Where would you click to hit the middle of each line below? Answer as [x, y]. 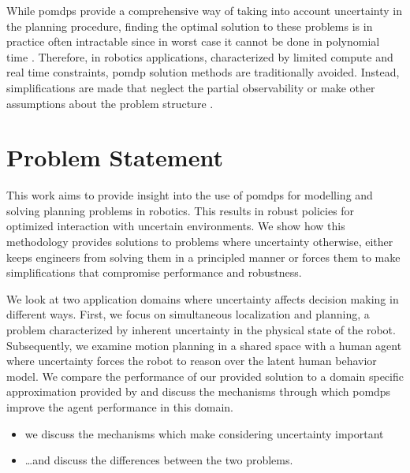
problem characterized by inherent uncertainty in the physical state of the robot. [201, 330]
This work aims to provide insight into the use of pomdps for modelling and [190, 195]
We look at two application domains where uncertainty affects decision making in [203, 298]
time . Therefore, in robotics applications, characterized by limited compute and [200, 56]
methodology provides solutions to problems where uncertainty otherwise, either [200, 242]
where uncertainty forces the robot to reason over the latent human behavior [192, 361]
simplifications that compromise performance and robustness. [154, 272]
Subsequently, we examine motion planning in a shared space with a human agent [204, 345]
